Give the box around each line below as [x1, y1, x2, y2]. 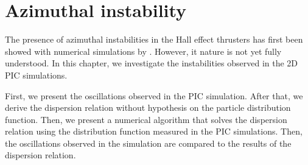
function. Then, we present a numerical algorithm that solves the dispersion [5, 113, 287, 125]
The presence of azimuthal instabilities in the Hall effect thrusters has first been [5, 33, 303, 46]
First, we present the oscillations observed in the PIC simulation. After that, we [5, 89, 303, 102]
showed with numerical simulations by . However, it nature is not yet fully [5, 44, 282, 57]
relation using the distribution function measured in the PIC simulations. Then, [5, 125, 303, 138]
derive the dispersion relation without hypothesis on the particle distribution [5, 101, 291, 114]
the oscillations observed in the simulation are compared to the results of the [5, 136, 292, 149]
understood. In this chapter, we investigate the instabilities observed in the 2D [5, 57, 298, 69]
